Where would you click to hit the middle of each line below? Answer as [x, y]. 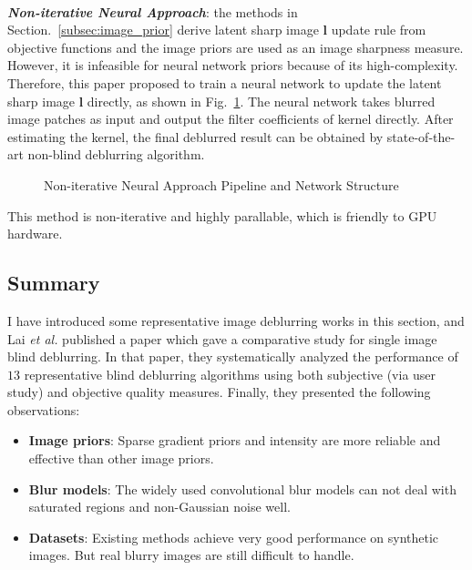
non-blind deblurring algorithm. [116, 154]
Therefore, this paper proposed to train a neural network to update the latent [225, 82]
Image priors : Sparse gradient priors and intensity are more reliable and [235, 440]
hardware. [35, 234]
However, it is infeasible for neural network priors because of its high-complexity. [233, 65]
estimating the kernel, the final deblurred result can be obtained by [195, 136]
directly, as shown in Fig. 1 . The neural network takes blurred [261, 101]
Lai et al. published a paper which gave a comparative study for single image [222, 338]
